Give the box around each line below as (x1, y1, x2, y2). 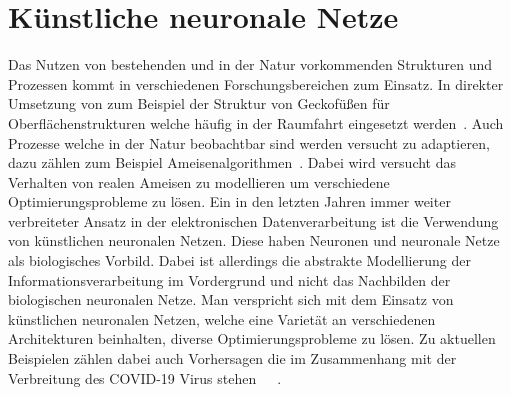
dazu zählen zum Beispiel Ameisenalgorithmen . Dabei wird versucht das (8, 152, 457, 173)
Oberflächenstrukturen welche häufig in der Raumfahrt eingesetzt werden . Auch (8, 112, 504, 133)
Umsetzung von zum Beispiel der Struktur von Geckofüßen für (8, 93, 390, 114)
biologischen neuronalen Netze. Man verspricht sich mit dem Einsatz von (8, 289, 454, 310)
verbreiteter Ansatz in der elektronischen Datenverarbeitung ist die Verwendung (8, 210, 499, 231)
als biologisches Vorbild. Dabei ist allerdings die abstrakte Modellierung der (8, 250, 471, 271)
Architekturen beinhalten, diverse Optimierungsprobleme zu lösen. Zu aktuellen (8, 328, 496, 349)
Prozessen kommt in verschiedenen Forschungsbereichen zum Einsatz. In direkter (8, 73, 504, 94)
